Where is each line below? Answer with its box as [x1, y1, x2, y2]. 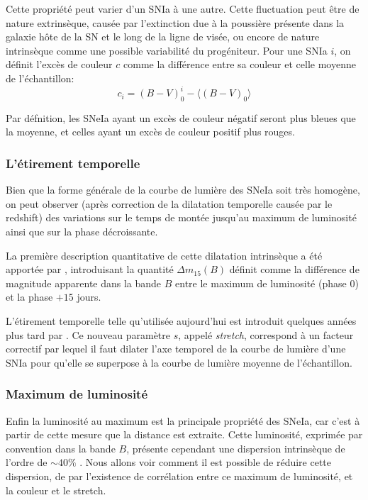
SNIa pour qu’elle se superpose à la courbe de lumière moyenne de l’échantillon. [6, 355, 352, 370]
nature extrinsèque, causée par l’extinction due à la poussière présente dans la [6, 15, 345, 30]
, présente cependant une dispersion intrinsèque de [126, 440, 345, 455]
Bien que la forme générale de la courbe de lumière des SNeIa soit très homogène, [6, 182, 360, 197]
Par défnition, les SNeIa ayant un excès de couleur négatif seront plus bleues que [6, 110, 356, 125]
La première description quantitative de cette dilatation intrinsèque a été [6, 248, 323, 262]
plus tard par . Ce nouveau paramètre [6, 327, 171, 342]
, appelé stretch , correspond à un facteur [178, 327, 354, 342]
